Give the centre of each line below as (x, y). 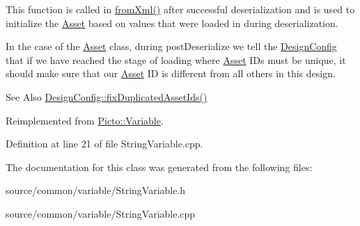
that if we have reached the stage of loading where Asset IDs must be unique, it (176, 59)
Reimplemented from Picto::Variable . (85, 120)
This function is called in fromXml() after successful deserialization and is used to (180, 9)
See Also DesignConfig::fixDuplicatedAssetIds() (107, 96)
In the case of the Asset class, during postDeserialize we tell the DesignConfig (171, 46)
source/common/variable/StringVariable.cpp (101, 213)
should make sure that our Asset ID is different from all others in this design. (171, 73)
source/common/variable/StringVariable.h (96, 190)
